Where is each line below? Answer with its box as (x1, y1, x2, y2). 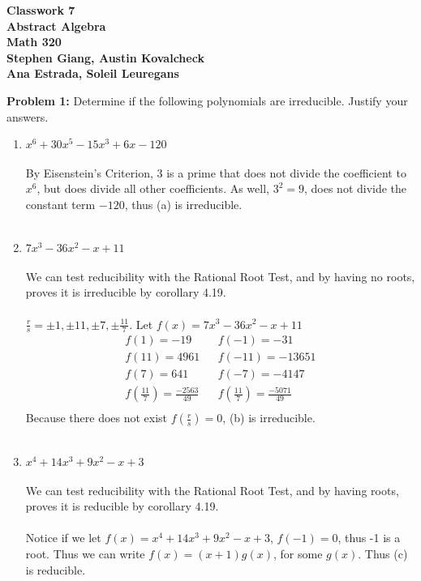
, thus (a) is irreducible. (124, 195, 243, 212)
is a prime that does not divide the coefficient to (166, 164, 406, 181)
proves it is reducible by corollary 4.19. (25, 498, 219, 515)
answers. (6, 108, 49, 125)
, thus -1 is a (337, 529, 401, 546)
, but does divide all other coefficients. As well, (37, 180, 269, 197)
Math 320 (6, 33, 62, 50)
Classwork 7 (6, 2, 75, 18)
